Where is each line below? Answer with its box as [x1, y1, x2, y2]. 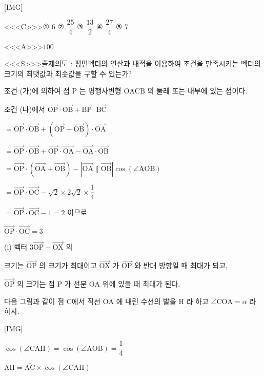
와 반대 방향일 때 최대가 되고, [134, 260, 228, 271]
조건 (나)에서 [4, 104, 45, 115]
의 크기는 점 [17, 278, 55, 289]
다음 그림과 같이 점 [4, 295, 65, 306]
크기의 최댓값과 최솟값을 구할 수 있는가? [4, 68, 132, 79]
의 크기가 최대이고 [39, 260, 97, 271]
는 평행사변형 [79, 85, 121, 96]
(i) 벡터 [4, 241, 28, 252]
